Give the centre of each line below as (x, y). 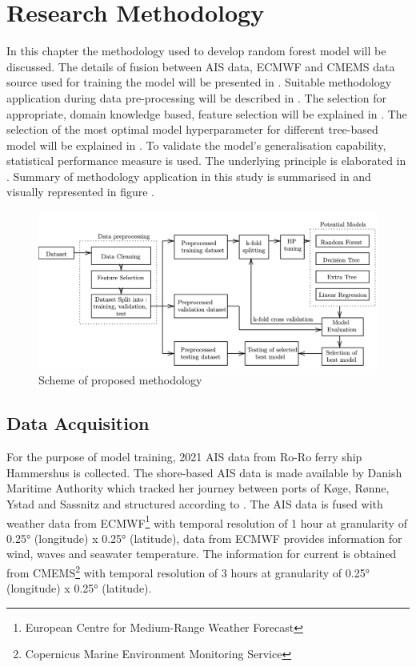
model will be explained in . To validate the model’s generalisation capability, (196, 145)
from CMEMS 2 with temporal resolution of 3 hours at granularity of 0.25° (188, 571)
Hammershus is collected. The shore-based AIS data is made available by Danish (204, 472)
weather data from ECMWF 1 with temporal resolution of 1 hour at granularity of (207, 521)
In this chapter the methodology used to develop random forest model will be (196, 51)
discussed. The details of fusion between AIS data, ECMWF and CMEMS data (201, 66)
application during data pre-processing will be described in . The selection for (196, 97)
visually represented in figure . (81, 192)
